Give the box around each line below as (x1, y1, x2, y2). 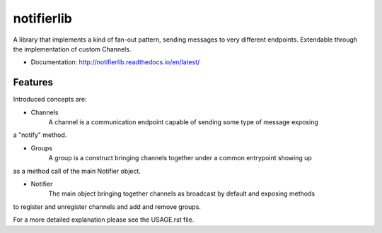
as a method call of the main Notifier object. (13, 167, 141, 175)
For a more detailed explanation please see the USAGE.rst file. (13, 215, 195, 224)
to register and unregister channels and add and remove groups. (13, 202, 202, 211)
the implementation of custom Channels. (13, 44, 132, 53)
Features (13, 76, 53, 88)
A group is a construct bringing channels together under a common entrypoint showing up (48, 154, 313, 162)
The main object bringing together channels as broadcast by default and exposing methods (48, 189, 315, 198)
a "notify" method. (13, 131, 67, 139)
